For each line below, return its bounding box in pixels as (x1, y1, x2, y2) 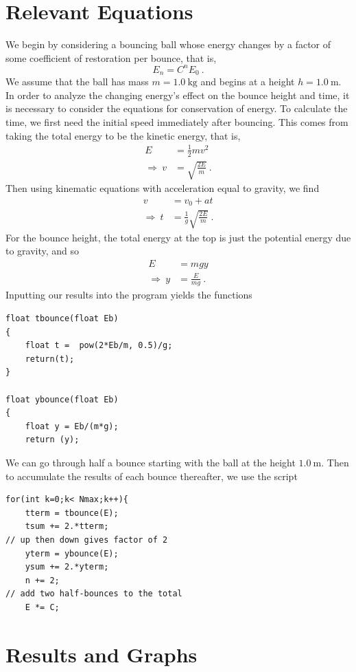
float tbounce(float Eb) (5, 314, 119, 324)
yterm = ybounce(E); (25, 548, 119, 559)
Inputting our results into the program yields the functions (5, 288, 252, 302)
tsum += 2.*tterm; (25, 521, 109, 532)
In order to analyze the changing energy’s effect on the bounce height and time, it (5, 87, 350, 102)
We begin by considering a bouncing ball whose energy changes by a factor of (5, 37, 331, 52)
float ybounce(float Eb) (5, 394, 119, 404)
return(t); (25, 354, 75, 364)
